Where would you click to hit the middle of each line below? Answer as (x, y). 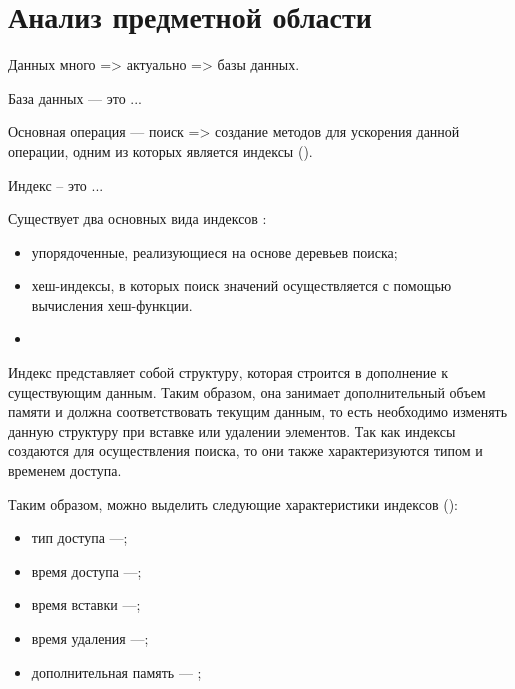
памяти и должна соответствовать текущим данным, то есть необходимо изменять (258, 411)
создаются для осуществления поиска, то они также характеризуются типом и (245, 450)
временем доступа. (65, 470)
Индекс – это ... (56, 184)
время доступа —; (86, 570)
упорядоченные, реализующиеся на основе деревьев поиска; (214, 251)
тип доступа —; (79, 537)
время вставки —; (86, 604)
